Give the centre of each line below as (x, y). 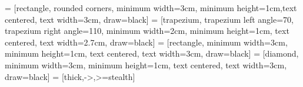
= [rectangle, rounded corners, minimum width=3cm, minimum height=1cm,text (151, 8)
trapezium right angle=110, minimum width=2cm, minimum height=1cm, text (147, 31)
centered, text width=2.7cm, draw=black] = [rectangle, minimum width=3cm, (146, 42)
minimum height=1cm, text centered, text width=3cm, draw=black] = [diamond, (152, 53)
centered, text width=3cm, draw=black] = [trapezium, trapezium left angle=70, (149, 19)
